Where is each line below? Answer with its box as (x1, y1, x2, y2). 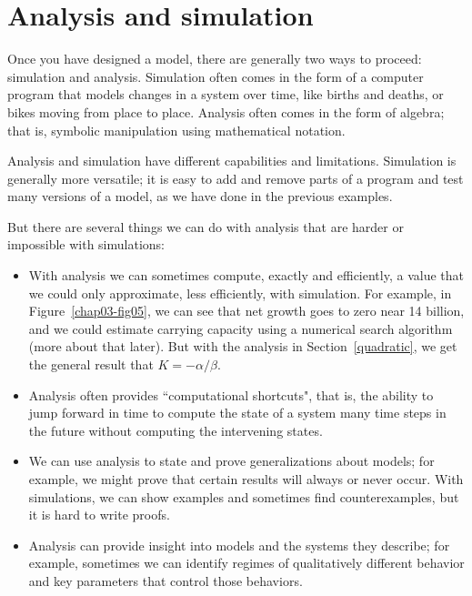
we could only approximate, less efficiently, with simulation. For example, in (28, 283, 452, 302)
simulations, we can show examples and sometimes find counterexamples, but (28, 487, 459, 506)
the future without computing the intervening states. (28, 420, 323, 439)
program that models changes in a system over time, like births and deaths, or (7, 85, 444, 104)
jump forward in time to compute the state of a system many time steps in (28, 403, 447, 422)
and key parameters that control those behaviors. (28, 571, 303, 590)
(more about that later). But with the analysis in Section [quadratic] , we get (28, 337, 457, 356)
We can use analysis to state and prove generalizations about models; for (28, 451, 435, 470)
